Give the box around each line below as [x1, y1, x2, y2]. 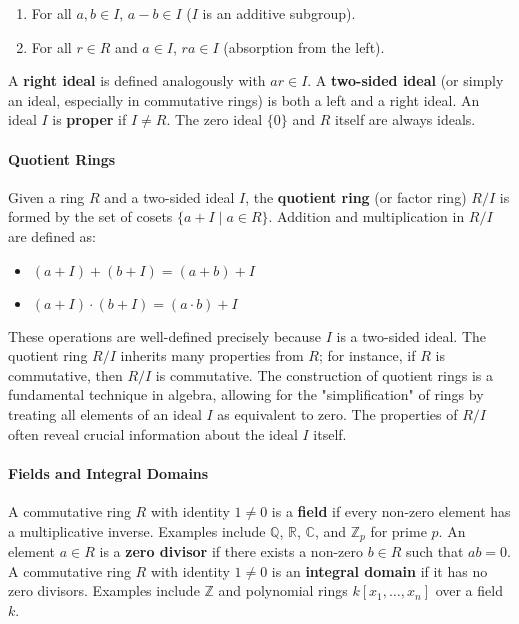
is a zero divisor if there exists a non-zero [99, 540, 364, 561]
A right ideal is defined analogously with [8, 70, 266, 91]
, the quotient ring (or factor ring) [245, 186, 467, 207]
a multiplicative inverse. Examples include [8, 520, 266, 541]
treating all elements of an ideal [8, 403, 202, 424]
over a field [435, 580, 503, 601]
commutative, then [8, 364, 123, 385]
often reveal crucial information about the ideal [8, 423, 298, 444]
